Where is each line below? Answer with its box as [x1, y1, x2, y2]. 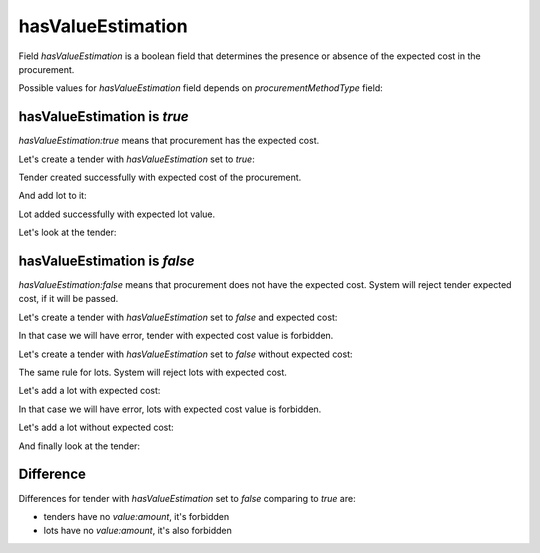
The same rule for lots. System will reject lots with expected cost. [18, 366, 287, 379]
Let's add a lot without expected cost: [18, 421, 174, 434]
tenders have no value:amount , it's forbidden [43, 510, 230, 522]
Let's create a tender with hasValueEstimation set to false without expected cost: [18, 348, 354, 360]
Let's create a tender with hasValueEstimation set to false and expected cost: [18, 311, 338, 323]
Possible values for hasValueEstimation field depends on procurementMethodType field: [18, 82, 384, 94]
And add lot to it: [18, 190, 87, 202]
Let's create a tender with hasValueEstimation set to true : [18, 153, 255, 165]
